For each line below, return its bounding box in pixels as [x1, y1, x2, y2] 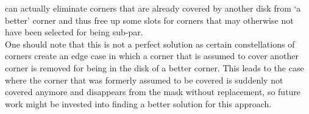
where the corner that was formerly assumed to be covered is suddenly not [5, 73, 283, 86]
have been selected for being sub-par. [5, 26, 143, 38]
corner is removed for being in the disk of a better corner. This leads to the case [5, 61, 304, 74]
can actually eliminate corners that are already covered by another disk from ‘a [5, 2, 301, 14]
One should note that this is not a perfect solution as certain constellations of [5, 37, 295, 50]
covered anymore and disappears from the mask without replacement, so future [5, 85, 301, 98]
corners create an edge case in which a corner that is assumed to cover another [5, 49, 299, 62]
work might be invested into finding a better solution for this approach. [5, 97, 272, 110]
